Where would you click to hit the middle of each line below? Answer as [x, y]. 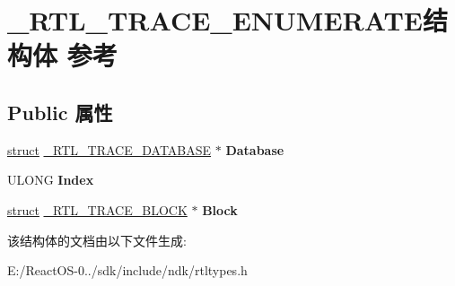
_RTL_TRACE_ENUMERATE [215, 20]
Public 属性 [60, 112]
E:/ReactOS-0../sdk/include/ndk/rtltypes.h [127, 270]
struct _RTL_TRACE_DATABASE [109, 149]
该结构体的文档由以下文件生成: [97, 240]
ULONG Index [51, 180]
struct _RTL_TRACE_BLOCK [97, 209]
